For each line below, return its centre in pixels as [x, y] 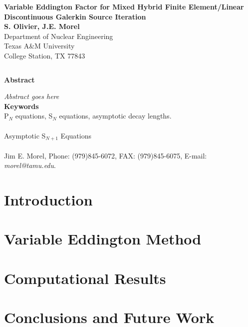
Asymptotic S [25, 135]
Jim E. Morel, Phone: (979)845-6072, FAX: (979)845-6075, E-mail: [106, 155]
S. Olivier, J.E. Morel [42, 26]
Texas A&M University [39, 46]
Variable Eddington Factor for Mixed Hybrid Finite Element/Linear [124, 6]
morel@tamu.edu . [30, 165]
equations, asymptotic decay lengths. [115, 116]
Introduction [48, 199]
